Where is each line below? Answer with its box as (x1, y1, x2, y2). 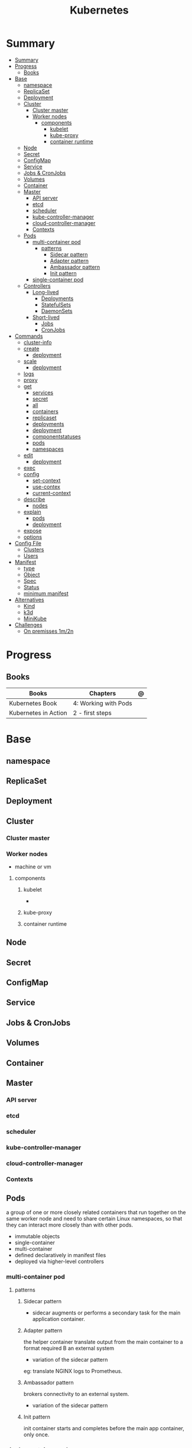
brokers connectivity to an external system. (23, 1390, 129, 1397)
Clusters (23, 546, 44, 553)
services (32, 389, 54, 396)
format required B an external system (23, 1345, 115, 1352)
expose (23, 527, 42, 534)
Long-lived (32, 288, 59, 295)
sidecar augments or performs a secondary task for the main (32, 1309, 181, 1316)
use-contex (32, 483, 61, 490)
